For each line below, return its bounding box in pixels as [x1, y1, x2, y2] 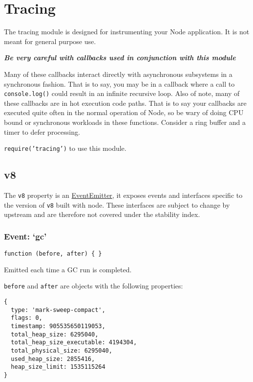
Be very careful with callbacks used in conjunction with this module [4, 52, 236, 63]
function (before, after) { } [4, 250, 102, 258]
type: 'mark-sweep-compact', [11, 306, 105, 313]
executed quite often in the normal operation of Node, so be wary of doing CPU [4, 107, 244, 118]
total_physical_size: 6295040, [11, 347, 112, 354]
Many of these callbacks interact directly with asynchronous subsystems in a [4, 69, 232, 79]
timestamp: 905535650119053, [11, 322, 105, 330]
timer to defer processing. [4, 126, 80, 137]
